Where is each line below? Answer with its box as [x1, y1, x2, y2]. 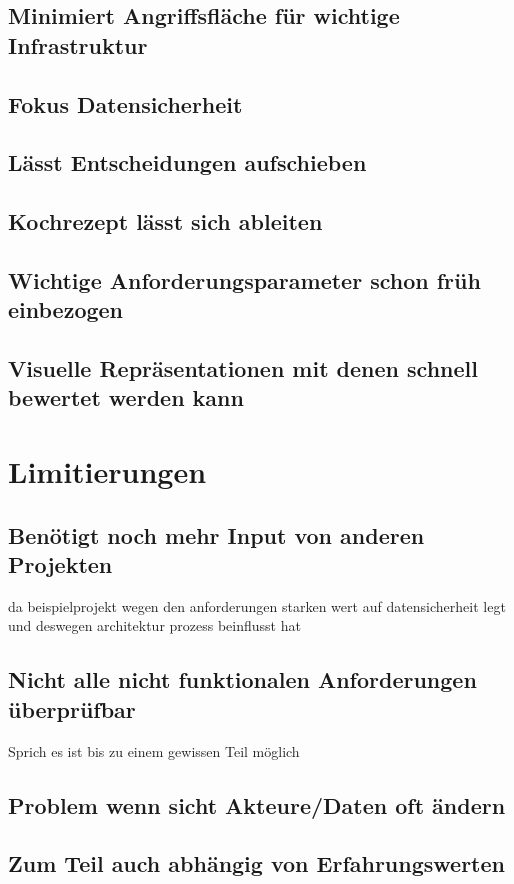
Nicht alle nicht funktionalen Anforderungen [8, 664, 477, 695]
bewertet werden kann [8, 382, 244, 413]
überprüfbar [8, 693, 136, 724]
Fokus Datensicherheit [8, 88, 243, 119]
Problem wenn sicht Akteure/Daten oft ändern [8, 789, 506, 820]
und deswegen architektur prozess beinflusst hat [8, 615, 301, 636]
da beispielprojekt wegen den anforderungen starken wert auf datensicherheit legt [8, 595, 506, 616]
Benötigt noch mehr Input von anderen [8, 519, 425, 550]
